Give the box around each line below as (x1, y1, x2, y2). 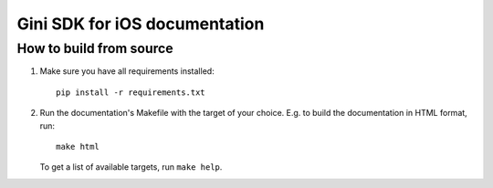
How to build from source (16, 40, 173, 57)
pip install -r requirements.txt (56, 87, 205, 98)
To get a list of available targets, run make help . (39, 162, 223, 172)
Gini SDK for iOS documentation (16, 14, 265, 34)
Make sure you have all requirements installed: (39, 66, 215, 77)
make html (56, 141, 100, 151)
